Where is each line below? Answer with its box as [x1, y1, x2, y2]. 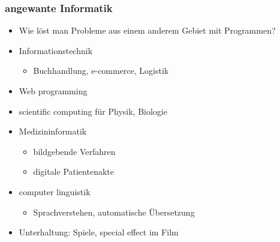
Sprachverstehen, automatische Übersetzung [33, 205, 195, 218]
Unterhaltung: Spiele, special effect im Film [19, 226, 179, 238]
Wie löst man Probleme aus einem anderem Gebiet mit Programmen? [19, 24, 276, 37]
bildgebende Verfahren [33, 145, 116, 157]
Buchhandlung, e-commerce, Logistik [33, 64, 169, 77]
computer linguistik [19, 185, 91, 198]
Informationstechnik [19, 44, 93, 56]
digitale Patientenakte [33, 165, 114, 178]
